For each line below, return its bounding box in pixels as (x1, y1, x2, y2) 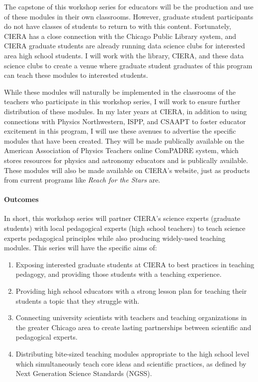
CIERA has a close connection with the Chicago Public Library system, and (4, 30, 237, 41)
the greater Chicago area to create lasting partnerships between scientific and (15, 322, 252, 332)
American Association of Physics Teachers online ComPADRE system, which (4, 145, 239, 156)
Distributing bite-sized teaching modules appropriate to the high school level (15, 349, 250, 359)
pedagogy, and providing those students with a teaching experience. (15, 269, 222, 279)
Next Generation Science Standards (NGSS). (15, 368, 152, 379)
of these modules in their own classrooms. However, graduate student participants (4, 11, 254, 21)
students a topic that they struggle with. (15, 295, 140, 306)
